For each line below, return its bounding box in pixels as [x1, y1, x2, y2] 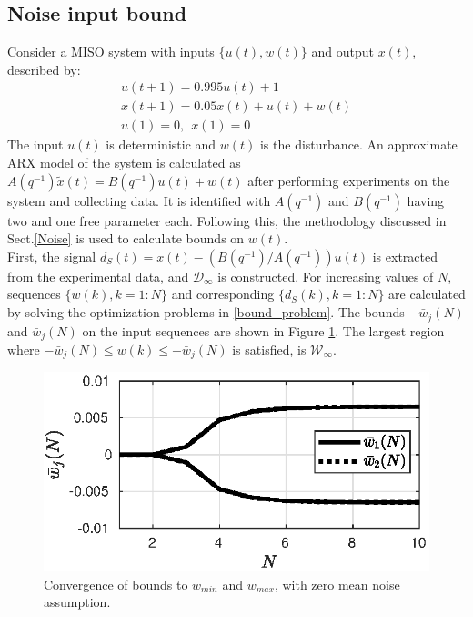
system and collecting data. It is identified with [7, 190, 271, 210]
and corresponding [171, 284, 275, 303]
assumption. [44, 592, 111, 612]
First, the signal [7, 246, 96, 265]
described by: [7, 59, 81, 78]
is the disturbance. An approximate [259, 135, 458, 154]
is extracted [372, 246, 438, 265]
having [407, 190, 445, 210]
